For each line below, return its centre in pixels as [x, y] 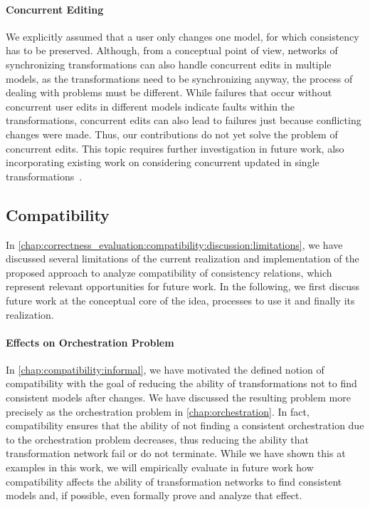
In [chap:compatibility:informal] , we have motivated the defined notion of [165, 369]
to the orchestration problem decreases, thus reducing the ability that [157, 439]
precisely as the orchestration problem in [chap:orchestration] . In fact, [158, 411]
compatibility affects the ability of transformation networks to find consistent [174, 481]
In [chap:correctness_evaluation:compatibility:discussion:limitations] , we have [174, 244]
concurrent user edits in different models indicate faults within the [150, 106]
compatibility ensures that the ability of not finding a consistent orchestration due [185, 425]
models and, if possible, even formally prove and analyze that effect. [154, 495]
